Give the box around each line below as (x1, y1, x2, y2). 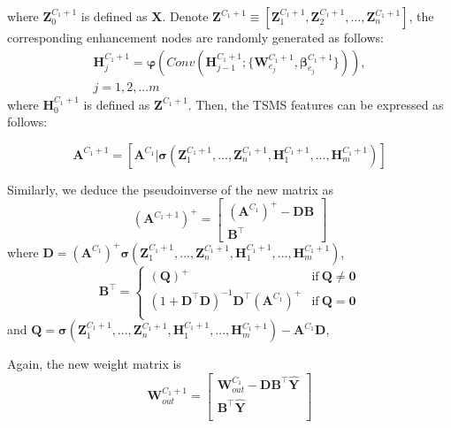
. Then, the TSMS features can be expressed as (187, 95, 444, 113)
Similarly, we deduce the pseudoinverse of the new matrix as (7, 180, 333, 198)
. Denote (162, 7, 209, 25)
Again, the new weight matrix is (7, 355, 181, 373)
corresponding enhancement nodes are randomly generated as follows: (7, 28, 384, 46)
